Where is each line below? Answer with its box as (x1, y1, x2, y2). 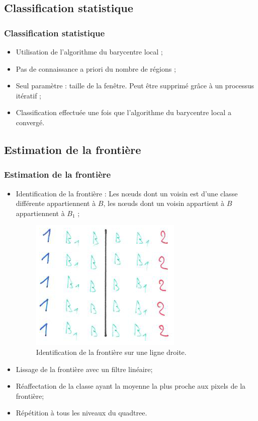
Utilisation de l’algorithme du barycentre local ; (16, 46, 163, 57)
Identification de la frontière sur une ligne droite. (36, 346, 187, 357)
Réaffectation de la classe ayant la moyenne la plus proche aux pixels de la (16, 381, 246, 391)
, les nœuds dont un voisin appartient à (103, 198, 225, 208)
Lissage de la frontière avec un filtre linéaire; (16, 363, 153, 374)
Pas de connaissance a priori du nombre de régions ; (16, 63, 176, 74)
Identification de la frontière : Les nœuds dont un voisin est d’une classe (16, 188, 238, 198)
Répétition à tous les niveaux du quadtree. (16, 407, 147, 418)
